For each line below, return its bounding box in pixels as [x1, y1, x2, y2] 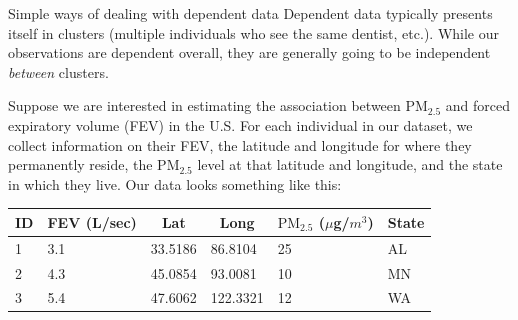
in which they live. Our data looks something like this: [8, 173, 342, 194]
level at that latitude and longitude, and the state [197, 154, 503, 175]
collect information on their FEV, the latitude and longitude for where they [8, 134, 472, 155]
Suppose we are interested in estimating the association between [8, 95, 401, 116]
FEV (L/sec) [47, 211, 137, 232]
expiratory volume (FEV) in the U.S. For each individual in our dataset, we [8, 114, 473, 135]
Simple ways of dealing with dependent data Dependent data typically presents [8, 3, 493, 23]
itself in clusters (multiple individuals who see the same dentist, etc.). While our [8, 22, 499, 43]
